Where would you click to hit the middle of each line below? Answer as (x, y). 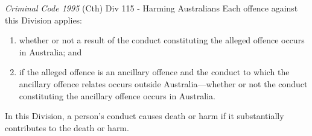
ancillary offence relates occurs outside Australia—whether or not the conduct (163, 83)
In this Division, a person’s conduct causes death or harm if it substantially (145, 116)
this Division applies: (44, 20)
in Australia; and (50, 51)
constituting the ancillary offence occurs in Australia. (117, 95)
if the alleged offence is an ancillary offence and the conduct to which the (154, 72)
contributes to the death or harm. (67, 127)
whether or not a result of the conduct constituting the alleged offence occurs (162, 40)
